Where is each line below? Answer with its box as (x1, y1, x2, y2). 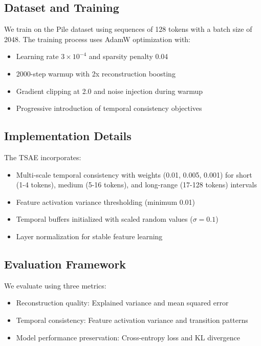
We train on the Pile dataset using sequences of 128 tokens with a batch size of (4, 24, 252, 34)
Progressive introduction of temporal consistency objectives (16, 103, 202, 113)
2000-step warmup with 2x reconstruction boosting (16, 68, 176, 79)
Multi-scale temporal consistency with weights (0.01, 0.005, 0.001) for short (16, 169, 252, 180)
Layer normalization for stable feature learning (16, 230, 163, 241)
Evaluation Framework (4, 256, 126, 272)
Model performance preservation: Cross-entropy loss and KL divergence (16, 332, 240, 342)
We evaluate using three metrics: (4, 280, 106, 291)
